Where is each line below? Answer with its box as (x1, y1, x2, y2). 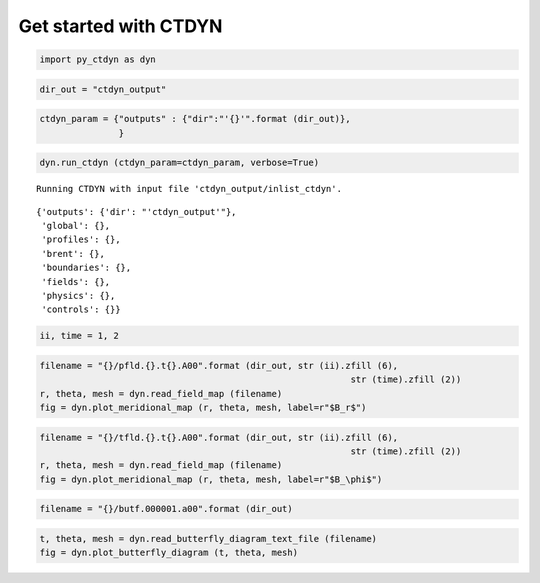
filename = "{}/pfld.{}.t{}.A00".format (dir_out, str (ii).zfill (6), (39, 360, 399, 371)
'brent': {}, (41, 248, 105, 259)
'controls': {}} (41, 304, 121, 315)
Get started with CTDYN (18, 15, 223, 37)
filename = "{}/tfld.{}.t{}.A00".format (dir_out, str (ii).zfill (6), (39, 431, 399, 443)
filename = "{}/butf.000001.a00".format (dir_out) (39, 503, 294, 515)
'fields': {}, (41, 276, 111, 287)
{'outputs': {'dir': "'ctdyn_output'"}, (36, 206, 237, 217)
